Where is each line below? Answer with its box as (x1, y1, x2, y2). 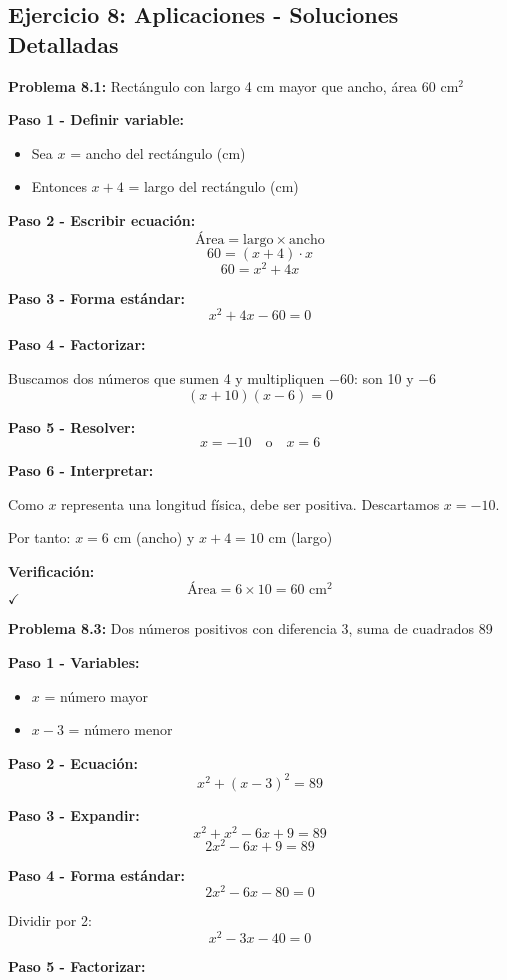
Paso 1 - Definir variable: (8, 109, 184, 130)
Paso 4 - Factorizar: (8, 334, 146, 355)
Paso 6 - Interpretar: (8, 460, 154, 481)
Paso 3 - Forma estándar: (8, 287, 186, 308)
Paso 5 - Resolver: (8, 416, 136, 437)
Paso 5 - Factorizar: (8, 956, 146, 977)
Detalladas (8, 28, 119, 59)
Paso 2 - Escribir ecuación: (8, 209, 196, 230)
